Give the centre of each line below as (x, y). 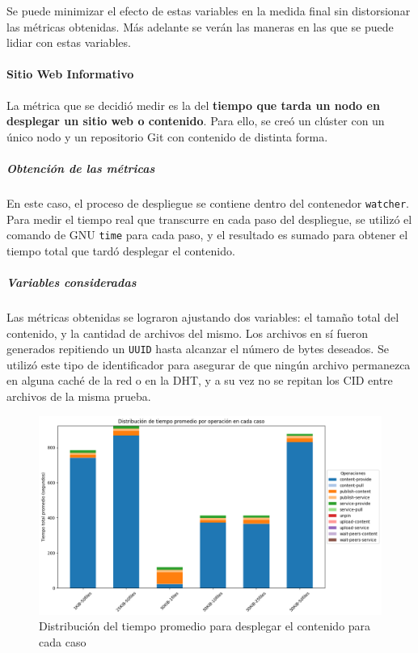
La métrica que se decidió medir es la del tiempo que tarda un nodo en (193, 105)
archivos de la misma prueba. (79, 396)
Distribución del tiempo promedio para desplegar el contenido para (205, 626)
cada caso (63, 641)
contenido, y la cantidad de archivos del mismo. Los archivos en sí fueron (188, 333)
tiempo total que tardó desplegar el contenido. (121, 250)
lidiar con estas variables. (69, 42)
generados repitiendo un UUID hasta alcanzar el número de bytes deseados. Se (198, 349)
